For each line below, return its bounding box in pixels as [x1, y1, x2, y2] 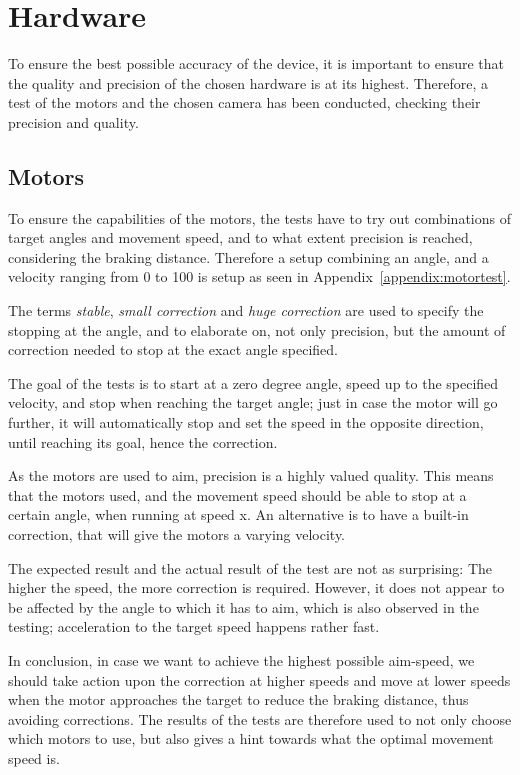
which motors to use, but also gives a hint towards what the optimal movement [8, 728, 494, 749]
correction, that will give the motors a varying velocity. [8, 524, 346, 545]
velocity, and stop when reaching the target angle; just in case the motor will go [8, 392, 498, 413]
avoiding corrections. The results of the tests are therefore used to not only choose [8, 708, 512, 729]
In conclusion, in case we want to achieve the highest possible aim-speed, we [8, 649, 475, 670]
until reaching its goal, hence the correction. [8, 431, 278, 452]
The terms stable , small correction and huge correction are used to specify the [8, 300, 484, 321]
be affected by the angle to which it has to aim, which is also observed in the [8, 596, 479, 617]
